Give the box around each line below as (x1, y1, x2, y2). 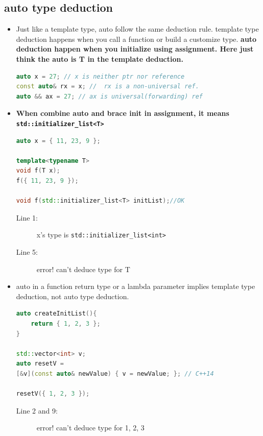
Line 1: (16, 212, 38, 223)
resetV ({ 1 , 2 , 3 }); (16, 390, 90, 398)
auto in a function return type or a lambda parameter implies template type (16, 281, 255, 292)
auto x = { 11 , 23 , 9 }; (16, 137, 101, 144)
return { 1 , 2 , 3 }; (31, 320, 101, 327)
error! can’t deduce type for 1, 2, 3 (36, 422, 145, 433)
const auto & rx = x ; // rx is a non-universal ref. (16, 83, 199, 90)
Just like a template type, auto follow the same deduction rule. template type (16, 23, 259, 34)
